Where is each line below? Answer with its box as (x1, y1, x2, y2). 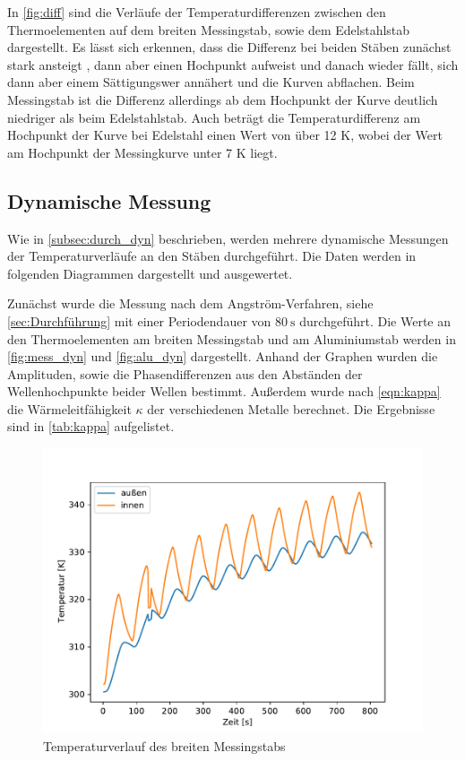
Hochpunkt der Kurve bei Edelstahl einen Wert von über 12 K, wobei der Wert (7, 125, 443, 144)
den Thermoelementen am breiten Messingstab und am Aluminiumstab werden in (7, 329, 456, 348)
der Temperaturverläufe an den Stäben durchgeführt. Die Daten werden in (7, 246, 417, 265)
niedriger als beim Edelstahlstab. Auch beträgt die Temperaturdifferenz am (7, 108, 421, 126)
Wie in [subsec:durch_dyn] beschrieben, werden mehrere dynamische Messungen (7, 229, 449, 247)
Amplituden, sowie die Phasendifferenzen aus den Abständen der (7, 364, 363, 383)
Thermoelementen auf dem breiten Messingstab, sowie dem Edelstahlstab (7, 20, 410, 39)
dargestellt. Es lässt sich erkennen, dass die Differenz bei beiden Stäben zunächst (7, 38, 452, 56)
